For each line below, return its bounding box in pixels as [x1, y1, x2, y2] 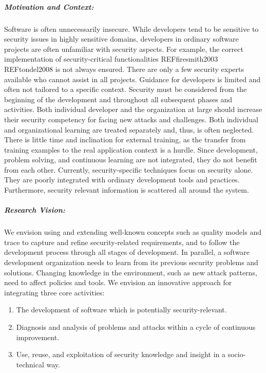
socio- [227, 349, 246, 360]
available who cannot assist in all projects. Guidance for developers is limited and [4, 73, 261, 84]
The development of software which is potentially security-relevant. [16, 304, 227, 315]
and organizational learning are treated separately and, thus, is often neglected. [4, 124, 254, 135]
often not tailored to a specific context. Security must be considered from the [4, 84, 247, 95]
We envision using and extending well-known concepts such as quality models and [4, 227, 261, 237]
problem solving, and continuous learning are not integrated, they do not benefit [4, 154, 257, 165]
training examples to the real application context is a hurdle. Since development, [4, 144, 258, 155]
